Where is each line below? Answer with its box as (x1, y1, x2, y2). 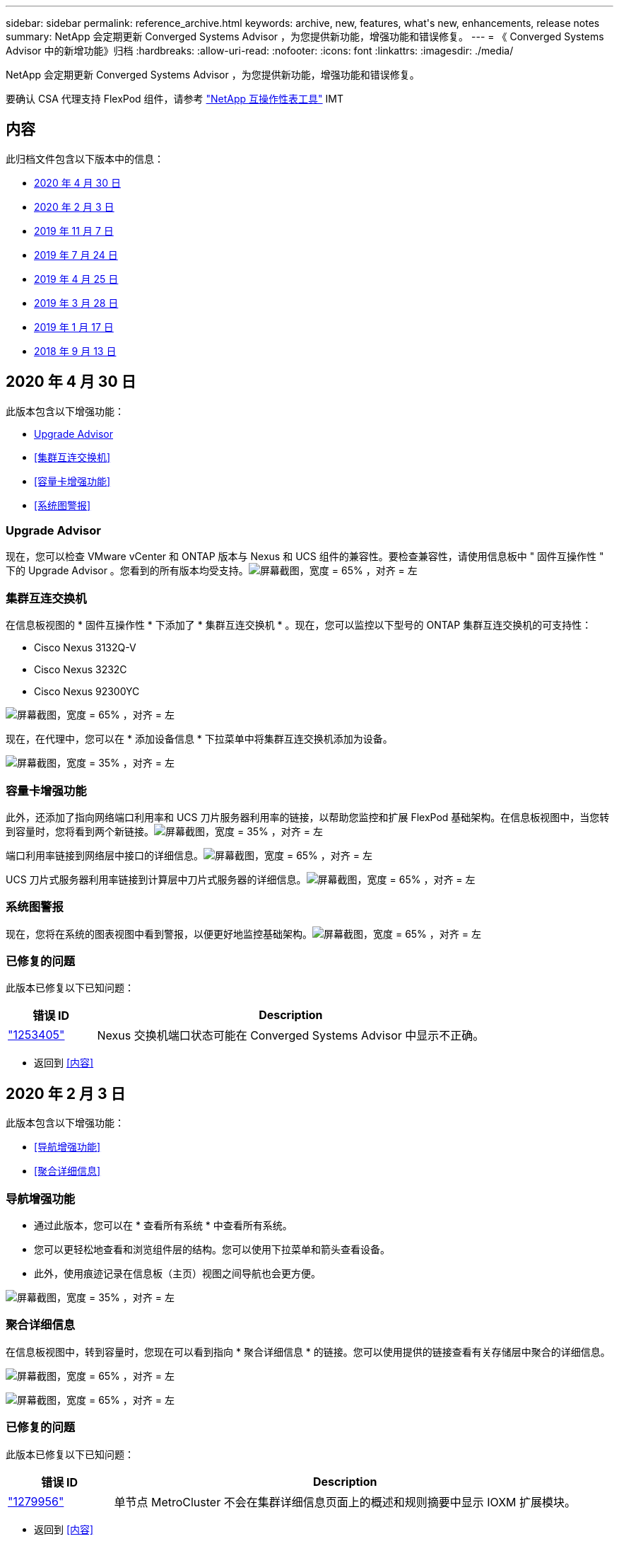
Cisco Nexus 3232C (34, 663, 127, 676)
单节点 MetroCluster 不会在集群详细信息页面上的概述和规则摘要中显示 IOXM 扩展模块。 (114, 1494, 577, 1509)
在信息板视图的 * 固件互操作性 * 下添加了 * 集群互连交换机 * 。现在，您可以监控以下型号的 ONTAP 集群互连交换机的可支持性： (6, 619, 592, 632)
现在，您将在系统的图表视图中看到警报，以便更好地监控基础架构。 (6, 927, 312, 940)
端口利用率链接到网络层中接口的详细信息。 (6, 849, 204, 861)
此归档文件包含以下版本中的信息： (6, 152, 164, 165)
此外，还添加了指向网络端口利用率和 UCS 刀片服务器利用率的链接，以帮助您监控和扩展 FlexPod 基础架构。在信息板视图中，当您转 (6, 810, 610, 823)
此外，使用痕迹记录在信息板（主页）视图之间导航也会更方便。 (34, 1267, 321, 1280)
